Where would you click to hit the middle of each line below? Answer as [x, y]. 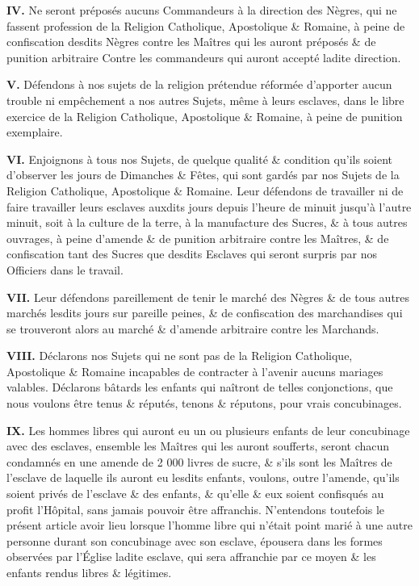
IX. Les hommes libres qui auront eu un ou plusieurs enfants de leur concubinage [208, 430]
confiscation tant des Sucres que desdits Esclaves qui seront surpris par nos [192, 254]
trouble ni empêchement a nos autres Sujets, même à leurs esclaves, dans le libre [205, 100]
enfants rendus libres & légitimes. [89, 572]
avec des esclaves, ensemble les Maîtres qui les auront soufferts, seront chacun [198, 446]
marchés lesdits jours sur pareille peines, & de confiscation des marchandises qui [205, 313]
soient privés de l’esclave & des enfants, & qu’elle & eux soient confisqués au [195, 494]
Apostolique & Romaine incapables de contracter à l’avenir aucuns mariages [195, 371]
